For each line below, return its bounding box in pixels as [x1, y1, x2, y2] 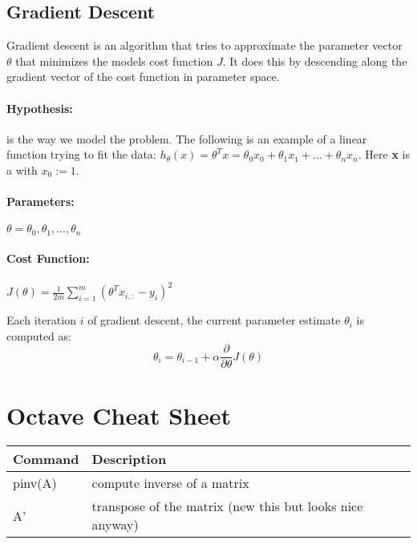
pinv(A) [13, 473, 57, 493]
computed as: [6, 327, 71, 344]
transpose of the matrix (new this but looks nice [91, 497, 363, 516]
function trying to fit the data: [6, 146, 156, 163]
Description [91, 449, 167, 469]
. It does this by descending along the [222, 52, 407, 69]
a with [6, 161, 38, 178]
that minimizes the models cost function [15, 52, 213, 69]
